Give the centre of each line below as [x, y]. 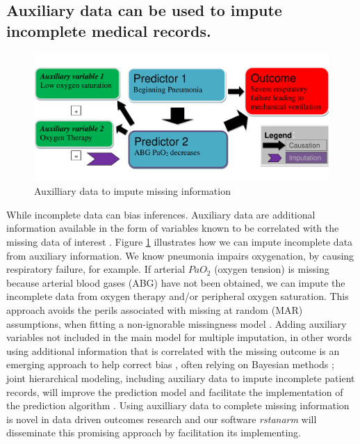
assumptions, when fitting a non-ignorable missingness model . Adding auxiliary [177, 323]
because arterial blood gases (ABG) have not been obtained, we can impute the [176, 282]
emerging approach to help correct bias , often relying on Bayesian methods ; [170, 364]
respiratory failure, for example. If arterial [96, 269]
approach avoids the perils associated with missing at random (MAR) [155, 309]
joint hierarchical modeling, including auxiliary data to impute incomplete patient [181, 378]
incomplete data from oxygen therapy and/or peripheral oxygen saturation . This [178, 296]
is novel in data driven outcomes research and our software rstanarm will [162, 419]
